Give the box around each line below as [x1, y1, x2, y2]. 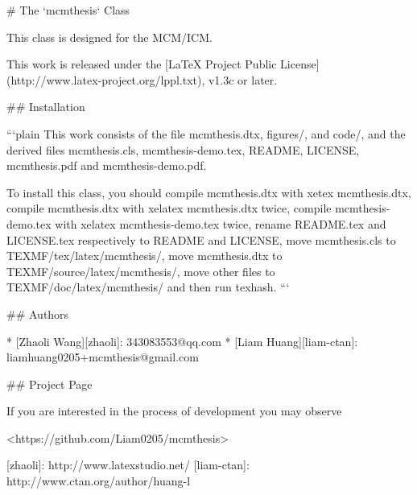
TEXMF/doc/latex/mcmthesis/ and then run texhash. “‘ [6, 278, 290, 295]
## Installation [6, 98, 85, 115]
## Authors [6, 305, 69, 322]
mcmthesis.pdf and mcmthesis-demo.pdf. [6, 157, 207, 174]
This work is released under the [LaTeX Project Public [6, 56, 277, 72]
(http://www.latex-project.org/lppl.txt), [6, 71, 205, 88]
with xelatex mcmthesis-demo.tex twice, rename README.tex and [55, 215, 386, 232]
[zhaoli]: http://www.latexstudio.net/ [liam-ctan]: [6, 456, 250, 473]
